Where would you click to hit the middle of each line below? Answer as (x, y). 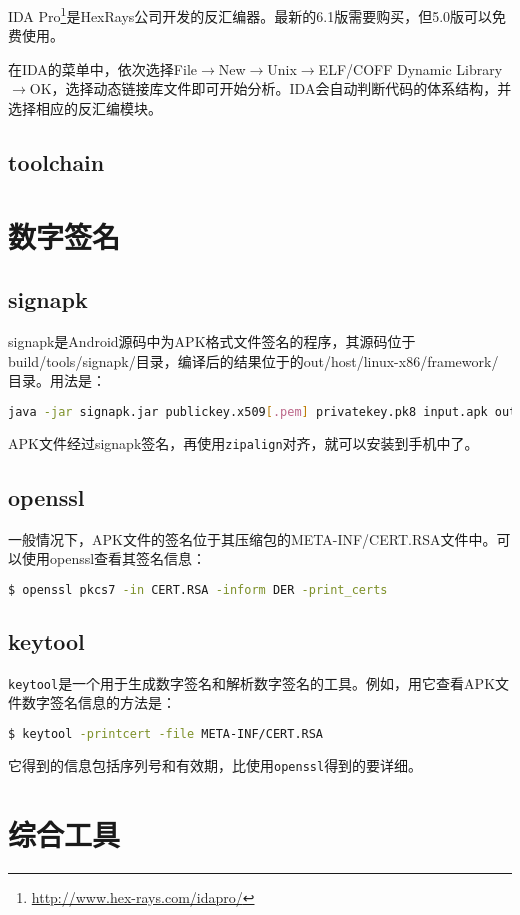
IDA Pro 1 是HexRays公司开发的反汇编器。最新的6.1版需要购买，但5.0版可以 (250, 14)
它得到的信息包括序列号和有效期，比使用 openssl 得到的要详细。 (215, 764)
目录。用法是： (57, 380)
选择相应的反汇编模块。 (85, 108)
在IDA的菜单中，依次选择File (102, 68)
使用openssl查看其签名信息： (114, 558)
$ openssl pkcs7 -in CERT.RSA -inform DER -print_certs (198, 589)
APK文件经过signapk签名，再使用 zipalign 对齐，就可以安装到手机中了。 (243, 442)
